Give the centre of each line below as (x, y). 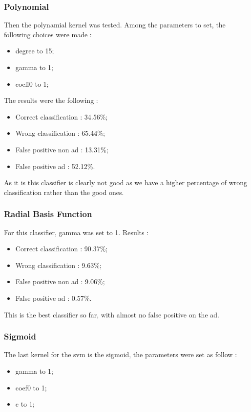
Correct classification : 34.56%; (62, 116)
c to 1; (25, 404)
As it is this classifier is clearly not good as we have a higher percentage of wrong (126, 182)
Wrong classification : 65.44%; (60, 133)
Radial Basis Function (48, 214)
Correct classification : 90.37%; (62, 249)
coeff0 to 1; (32, 84)
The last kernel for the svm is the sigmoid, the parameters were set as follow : (121, 354)
